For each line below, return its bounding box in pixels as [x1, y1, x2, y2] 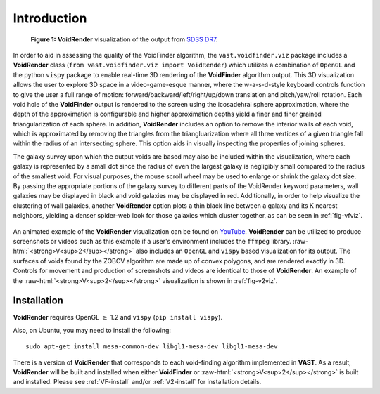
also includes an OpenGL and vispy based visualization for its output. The [135, 247, 351, 256]
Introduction [13, 11, 87, 26]
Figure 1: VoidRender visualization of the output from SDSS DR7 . [30, 35, 218, 44]
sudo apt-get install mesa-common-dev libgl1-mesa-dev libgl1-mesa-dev [25, 343, 278, 350]
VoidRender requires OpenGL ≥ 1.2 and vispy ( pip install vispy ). [13, 313, 223, 322]
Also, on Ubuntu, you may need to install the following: [13, 326, 172, 334]
